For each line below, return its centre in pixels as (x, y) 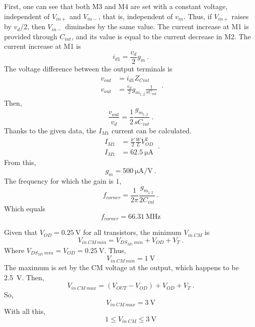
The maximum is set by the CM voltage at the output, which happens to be (121, 267)
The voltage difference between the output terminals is (88, 68)
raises (240, 16)
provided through (31, 36)
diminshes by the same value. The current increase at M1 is (157, 26)
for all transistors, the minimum (132, 232)
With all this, (25, 311)
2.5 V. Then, (24, 277)
